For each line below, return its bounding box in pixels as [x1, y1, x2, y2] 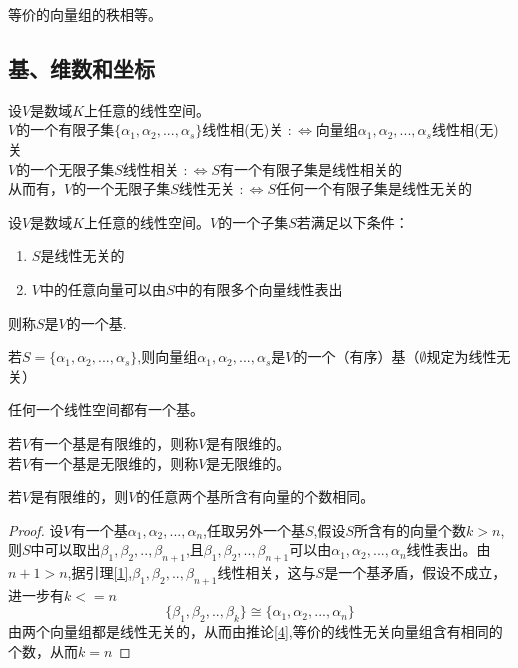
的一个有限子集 [16, 119, 115, 140]
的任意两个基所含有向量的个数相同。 [136, 486, 375, 507]
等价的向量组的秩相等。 [8, 4, 162, 24]
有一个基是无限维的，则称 [30, 452, 199, 473]
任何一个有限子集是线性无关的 [276, 178, 472, 199]
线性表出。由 [406, 539, 491, 560]
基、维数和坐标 [8, 52, 155, 83]
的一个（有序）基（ [293, 346, 420, 367]
